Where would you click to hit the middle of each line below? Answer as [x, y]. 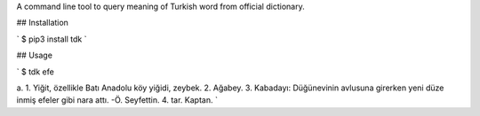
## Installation [42, 23]
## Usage [35, 55]
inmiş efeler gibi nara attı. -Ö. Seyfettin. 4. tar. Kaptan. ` [117, 100]
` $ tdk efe [36, 72]
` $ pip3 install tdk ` [52, 39]
